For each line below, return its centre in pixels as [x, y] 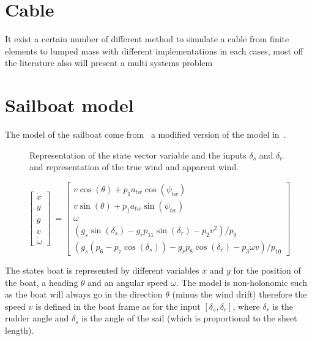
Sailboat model [69, 105]
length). [20, 330]
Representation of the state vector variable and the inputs [138, 155]
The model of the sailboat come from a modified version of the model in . [146, 134]
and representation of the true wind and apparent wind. [134, 167]
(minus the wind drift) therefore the [240, 294]
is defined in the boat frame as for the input [118, 306]
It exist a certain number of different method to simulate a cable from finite [147, 39]
